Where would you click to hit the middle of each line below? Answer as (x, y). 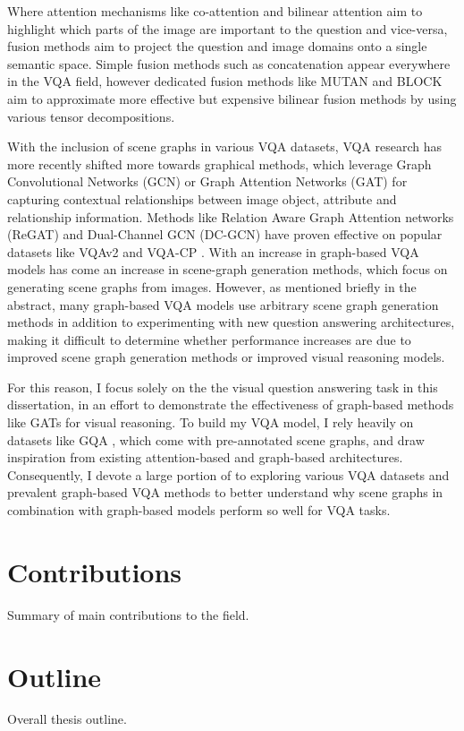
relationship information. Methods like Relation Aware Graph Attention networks (231, 216)
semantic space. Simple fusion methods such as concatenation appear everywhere (229, 63)
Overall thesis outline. (67, 719)
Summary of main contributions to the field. (128, 614)
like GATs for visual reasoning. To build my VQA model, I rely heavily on (211, 422)
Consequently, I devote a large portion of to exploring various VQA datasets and (228, 474)
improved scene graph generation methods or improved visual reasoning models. (226, 357)
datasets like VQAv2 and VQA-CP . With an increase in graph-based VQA (213, 251)
